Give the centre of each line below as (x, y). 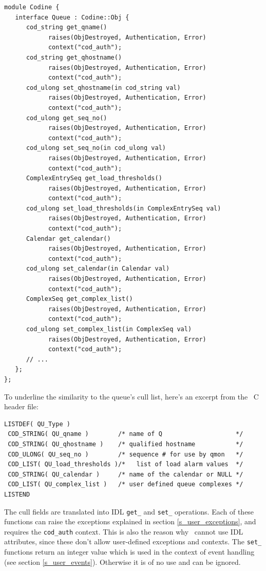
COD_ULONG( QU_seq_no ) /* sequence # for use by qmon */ (126, 454)
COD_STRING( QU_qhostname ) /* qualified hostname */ (126, 444)
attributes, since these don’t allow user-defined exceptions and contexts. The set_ (133, 541)
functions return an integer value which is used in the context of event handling (129, 552)
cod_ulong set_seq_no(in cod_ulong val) (96, 148)
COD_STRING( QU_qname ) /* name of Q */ (126, 434)
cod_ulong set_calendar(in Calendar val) (98, 269)
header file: (21, 406)
